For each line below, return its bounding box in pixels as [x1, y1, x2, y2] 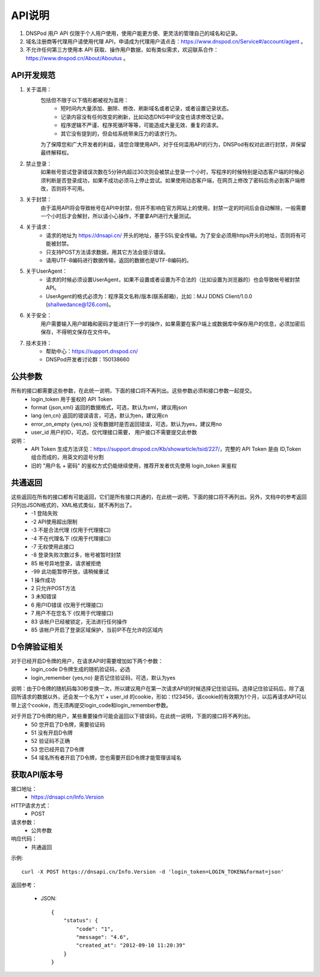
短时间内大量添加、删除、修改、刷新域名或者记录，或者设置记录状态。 [60, 105, 232, 112]
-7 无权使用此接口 [31, 543, 74, 550]
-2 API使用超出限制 [31, 518, 78, 525]
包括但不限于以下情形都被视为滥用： [40, 97, 129, 104]
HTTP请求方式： [11, 802, 52, 809]
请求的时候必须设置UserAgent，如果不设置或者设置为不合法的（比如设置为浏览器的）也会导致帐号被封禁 [46, 276, 300, 283]
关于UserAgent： [25, 267, 68, 275]
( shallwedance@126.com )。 [46, 301, 114, 308]
